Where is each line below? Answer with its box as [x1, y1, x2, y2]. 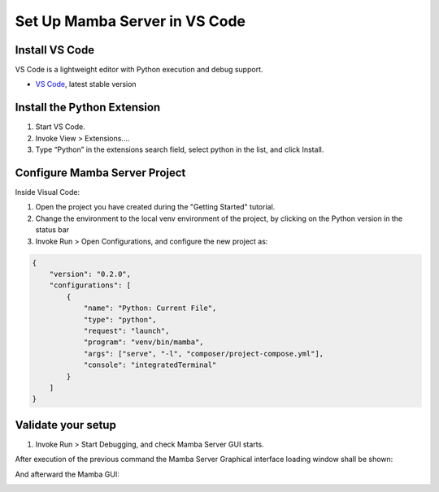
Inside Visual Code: [15, 188, 80, 197]
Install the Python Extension [15, 101, 161, 114]
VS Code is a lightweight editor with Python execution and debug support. [15, 65, 263, 75]
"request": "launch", [83, 326, 170, 335]
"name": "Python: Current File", [83, 304, 217, 313]
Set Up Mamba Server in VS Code [15, 12, 246, 30]
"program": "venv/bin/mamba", [83, 338, 204, 347]
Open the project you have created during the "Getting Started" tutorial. [35, 202, 276, 212]
